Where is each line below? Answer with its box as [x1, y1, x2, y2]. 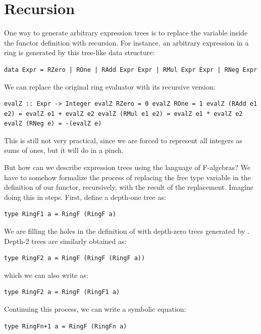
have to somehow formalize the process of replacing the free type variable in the [4, 172, 251, 182]
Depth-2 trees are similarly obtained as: [4, 235, 127, 246]
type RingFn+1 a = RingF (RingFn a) [4, 322, 127, 330]
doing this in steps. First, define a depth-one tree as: [4, 191, 166, 202]
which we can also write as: [4, 269, 88, 280]
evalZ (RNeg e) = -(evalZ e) [4, 120, 102, 128]
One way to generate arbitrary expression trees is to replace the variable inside [4, 27, 248, 38]
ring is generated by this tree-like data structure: [4, 47, 155, 58]
